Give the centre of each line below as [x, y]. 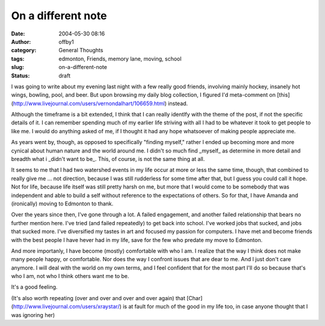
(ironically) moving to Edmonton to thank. [62, 204]
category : [24, 50]
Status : [20, 76]
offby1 [67, 41]
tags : [18, 59]
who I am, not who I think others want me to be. [70, 276]
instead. [178, 103]
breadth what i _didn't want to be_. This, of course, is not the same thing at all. [108, 159]
